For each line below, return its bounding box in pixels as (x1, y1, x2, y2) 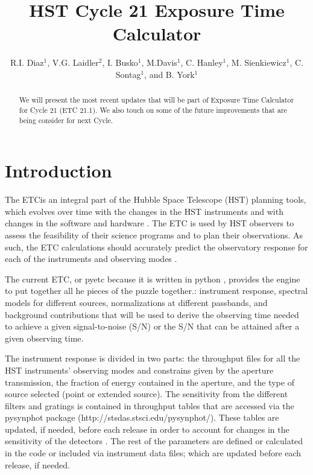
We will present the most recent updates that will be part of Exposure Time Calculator (19, 95, 294, 105)
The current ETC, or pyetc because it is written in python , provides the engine (5, 272, 300, 285)
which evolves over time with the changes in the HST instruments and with (5, 205, 283, 217)
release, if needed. (5, 458, 70, 471)
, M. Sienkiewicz (226, 56, 286, 69)
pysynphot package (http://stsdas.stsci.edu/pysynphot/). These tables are (5, 411, 279, 424)
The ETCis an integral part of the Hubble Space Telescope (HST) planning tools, (5, 193, 306, 206)
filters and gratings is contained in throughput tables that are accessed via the (5, 399, 294, 412)
